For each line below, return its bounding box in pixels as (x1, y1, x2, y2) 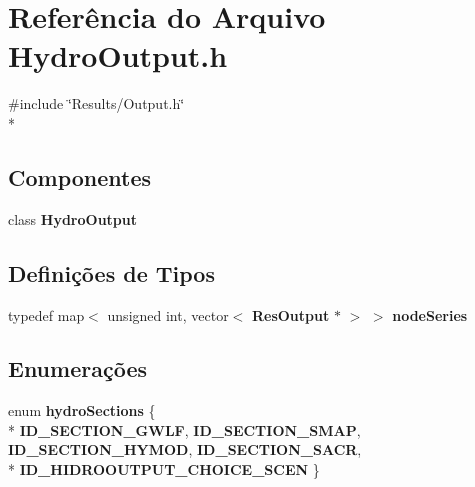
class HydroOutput (8, 208, 137, 229)
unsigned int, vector (107, 304, 229, 325)
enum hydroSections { (8, 400, 156, 421)
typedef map (8, 304, 85, 325)
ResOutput (251, 304, 330, 325)
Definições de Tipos (8, 257, 215, 288)
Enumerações (8, 353, 147, 384)
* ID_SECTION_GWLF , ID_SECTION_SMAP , (8, 419, 361, 440)
